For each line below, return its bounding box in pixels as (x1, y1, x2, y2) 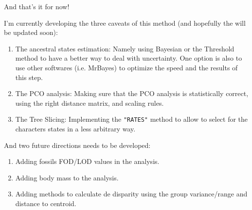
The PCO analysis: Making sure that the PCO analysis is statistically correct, (15, 88, 249, 98)
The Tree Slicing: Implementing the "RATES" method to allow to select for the (15, 114, 248, 124)
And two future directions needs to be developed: (4, 140, 151, 150)
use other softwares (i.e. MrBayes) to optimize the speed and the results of (15, 62, 238, 72)
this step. (15, 72, 43, 82)
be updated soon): (4, 27, 58, 37)
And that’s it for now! (4, 1, 70, 11)
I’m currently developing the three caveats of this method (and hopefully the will (4, 17, 246, 28)
